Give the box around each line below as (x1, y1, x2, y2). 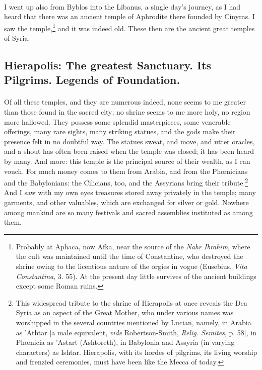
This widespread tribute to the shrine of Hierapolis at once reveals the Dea (16, 297, 247, 308)
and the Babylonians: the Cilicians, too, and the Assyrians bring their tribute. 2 (4, 176, 248, 188)
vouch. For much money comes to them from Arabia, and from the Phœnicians (4, 165, 248, 176)
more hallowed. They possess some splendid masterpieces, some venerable (4, 116, 231, 127)
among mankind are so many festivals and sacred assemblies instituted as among (4, 207, 253, 217)
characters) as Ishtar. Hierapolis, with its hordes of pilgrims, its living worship (16, 346, 257, 357)
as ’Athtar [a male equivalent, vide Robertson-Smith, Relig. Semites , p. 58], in (16, 327, 256, 337)
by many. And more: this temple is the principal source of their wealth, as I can (4, 155, 250, 166)
